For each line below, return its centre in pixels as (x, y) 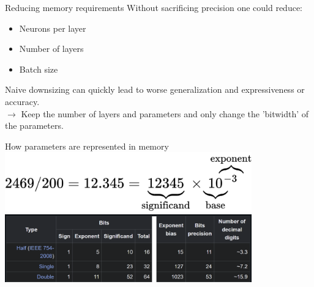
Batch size (39, 69)
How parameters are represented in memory (87, 146)
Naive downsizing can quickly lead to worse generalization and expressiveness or (155, 89)
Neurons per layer (53, 28)
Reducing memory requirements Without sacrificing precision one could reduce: (154, 7)
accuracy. (22, 101)
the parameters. (34, 125)
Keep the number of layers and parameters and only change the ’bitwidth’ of (165, 113)
